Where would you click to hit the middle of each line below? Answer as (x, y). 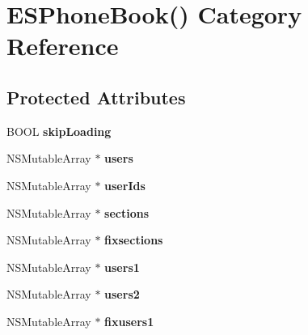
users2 (122, 294)
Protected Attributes (96, 97)
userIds (125, 185)
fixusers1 (129, 321)
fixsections (134, 240)
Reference (63, 46)
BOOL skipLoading (59, 131)
